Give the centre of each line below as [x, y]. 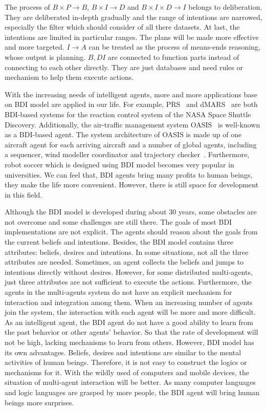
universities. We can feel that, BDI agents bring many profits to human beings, [129, 174]
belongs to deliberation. [225, 7]
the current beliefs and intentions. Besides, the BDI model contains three [119, 242]
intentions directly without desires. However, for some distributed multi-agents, [129, 272]
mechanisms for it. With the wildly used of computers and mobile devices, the [127, 372]
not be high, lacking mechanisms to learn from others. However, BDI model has [129, 342]
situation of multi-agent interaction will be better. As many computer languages [130, 382]
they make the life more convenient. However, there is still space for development [132, 185]
